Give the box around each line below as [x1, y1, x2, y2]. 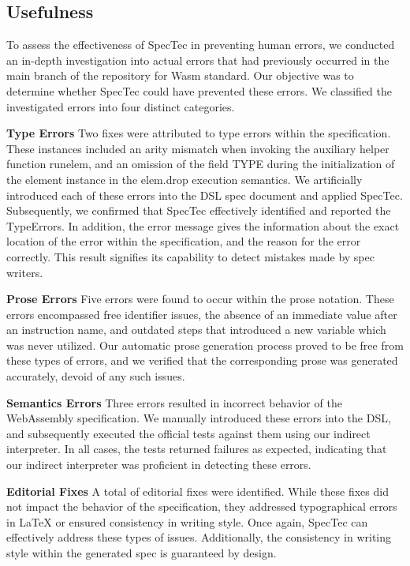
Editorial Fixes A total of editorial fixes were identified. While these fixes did [6, 482, 389, 499]
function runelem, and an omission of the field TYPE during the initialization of [6, 156, 395, 172]
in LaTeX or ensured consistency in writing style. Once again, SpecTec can [6, 513, 368, 530]
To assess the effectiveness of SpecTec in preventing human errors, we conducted [6, 36, 395, 53]
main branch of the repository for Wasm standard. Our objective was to [6, 67, 354, 84]
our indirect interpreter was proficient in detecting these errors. [6, 456, 311, 473]
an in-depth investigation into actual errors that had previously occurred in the [6, 51, 389, 68]
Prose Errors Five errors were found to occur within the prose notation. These [6, 290, 394, 307]
